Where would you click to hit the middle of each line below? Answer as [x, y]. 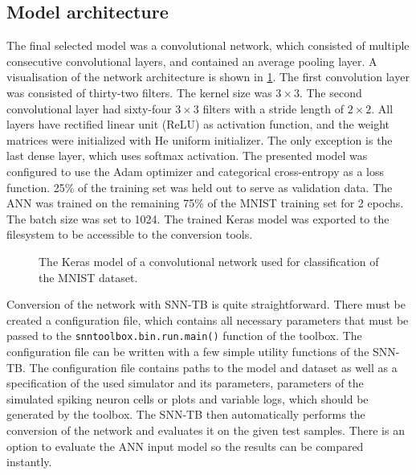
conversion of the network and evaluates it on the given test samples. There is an [206, 430]
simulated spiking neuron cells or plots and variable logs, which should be [188, 398]
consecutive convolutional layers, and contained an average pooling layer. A [192, 61]
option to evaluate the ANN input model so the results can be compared [185, 446]
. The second [330, 92]
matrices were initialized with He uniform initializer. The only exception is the [200, 139]
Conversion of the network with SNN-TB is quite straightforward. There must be [206, 304]
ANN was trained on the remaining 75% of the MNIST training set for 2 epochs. [205, 203]
